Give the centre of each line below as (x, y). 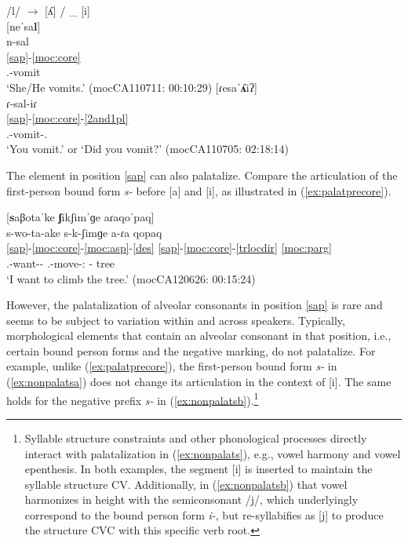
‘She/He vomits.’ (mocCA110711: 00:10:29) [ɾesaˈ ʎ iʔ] (132, 87)
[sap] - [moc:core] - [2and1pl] (67, 118)
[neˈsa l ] (24, 26)
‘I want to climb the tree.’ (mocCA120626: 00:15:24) (131, 278)
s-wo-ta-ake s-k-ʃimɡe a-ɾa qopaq (84, 232)
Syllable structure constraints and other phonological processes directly (196, 437)
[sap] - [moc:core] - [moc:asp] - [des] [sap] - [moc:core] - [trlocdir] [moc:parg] (169, 248)
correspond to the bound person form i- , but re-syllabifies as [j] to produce (204, 514)
